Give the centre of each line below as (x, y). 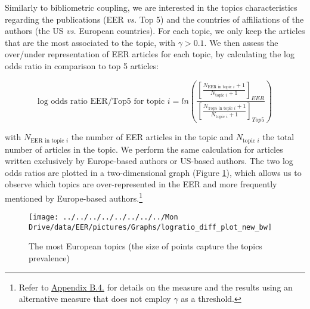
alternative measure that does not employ (95, 299)
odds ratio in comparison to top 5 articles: (82, 65)
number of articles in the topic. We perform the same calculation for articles (144, 149)
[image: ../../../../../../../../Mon (103, 217)
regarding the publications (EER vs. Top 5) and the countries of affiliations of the (154, 19)
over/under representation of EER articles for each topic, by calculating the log (150, 54)
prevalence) (49, 258)
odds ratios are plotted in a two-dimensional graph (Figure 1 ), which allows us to (153, 172)
